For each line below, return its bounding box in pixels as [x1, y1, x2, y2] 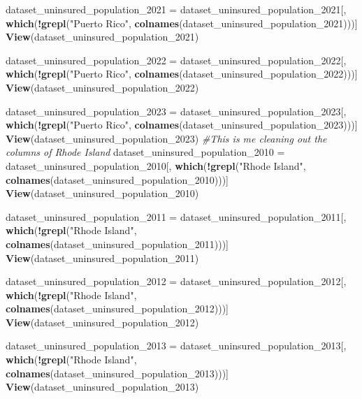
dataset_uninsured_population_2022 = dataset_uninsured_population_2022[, [6, 52, 347, 67]
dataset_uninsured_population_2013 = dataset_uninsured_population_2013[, [6, 338, 347, 353]
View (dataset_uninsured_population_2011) [6, 250, 199, 265]
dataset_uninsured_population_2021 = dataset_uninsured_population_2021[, [6, 2, 347, 16]
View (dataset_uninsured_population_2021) [6, 29, 199, 44]
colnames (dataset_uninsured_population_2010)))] [6, 172, 229, 187]
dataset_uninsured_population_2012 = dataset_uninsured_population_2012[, [6, 274, 347, 289]
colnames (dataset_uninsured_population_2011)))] [6, 236, 229, 251]
